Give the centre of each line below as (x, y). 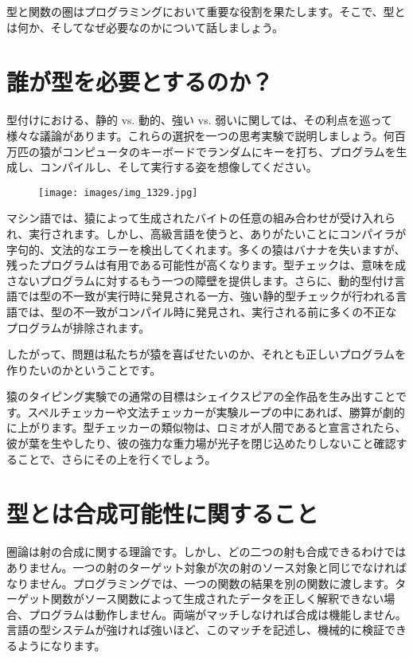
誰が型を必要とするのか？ (140, 82)
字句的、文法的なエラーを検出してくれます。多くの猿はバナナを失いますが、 (206, 249)
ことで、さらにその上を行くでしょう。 (117, 458)
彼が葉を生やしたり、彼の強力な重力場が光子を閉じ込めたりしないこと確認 (201, 443)
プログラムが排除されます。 (78, 327)
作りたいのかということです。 (84, 369)
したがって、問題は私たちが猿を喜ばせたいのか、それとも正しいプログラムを (206, 354)
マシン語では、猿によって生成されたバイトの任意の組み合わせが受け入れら (201, 218)
